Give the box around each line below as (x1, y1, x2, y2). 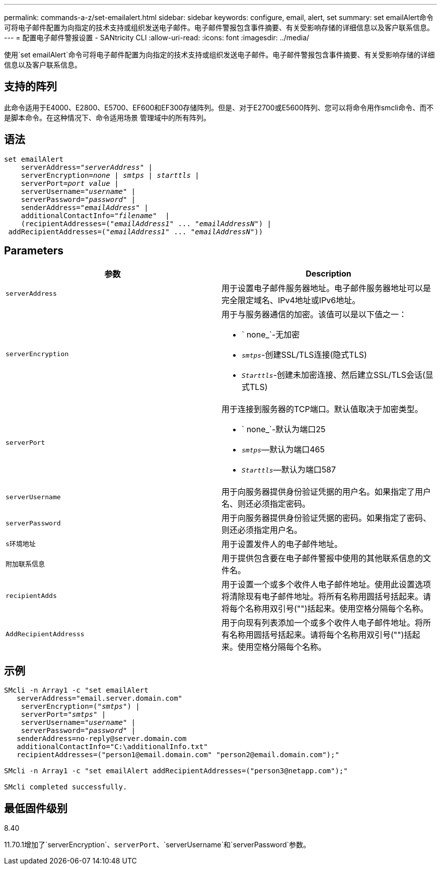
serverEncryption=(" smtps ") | (21, 702, 140, 711)
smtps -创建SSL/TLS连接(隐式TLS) (242, 349, 367, 360)
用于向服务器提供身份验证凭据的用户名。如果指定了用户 (222, 486, 431, 497)
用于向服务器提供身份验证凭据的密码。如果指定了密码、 (222, 512, 431, 523)
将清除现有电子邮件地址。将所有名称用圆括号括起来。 (222, 591, 423, 601)
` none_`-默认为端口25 (242, 424, 326, 434)
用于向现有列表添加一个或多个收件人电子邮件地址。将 (222, 617, 423, 628)
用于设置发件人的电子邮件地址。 (222, 539, 343, 549)
